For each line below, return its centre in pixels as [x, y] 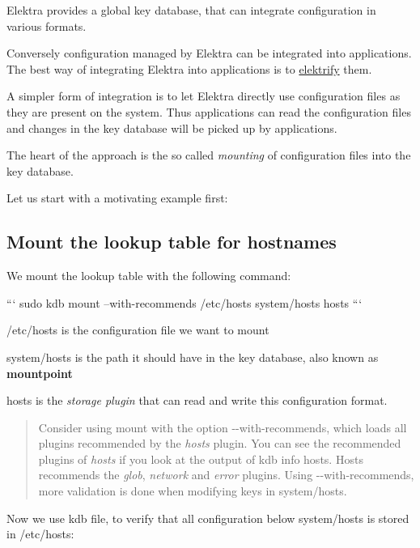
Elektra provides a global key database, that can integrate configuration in [191, 10]
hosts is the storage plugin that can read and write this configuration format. [197, 400]
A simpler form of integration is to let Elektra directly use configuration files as [204, 96]
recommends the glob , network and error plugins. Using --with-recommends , [226, 475]
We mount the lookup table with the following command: [149, 276]
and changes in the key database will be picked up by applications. [172, 127]
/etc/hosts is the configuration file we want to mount [138, 330]
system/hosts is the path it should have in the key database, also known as [193, 357]
